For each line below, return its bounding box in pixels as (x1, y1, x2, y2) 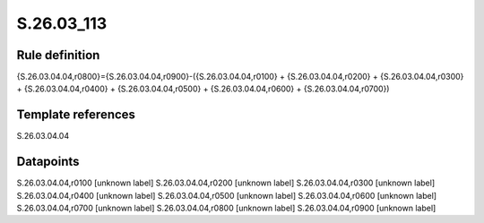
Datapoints (16, 154, 80, 169)
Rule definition (16, 47, 100, 63)
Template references (16, 107, 136, 123)
